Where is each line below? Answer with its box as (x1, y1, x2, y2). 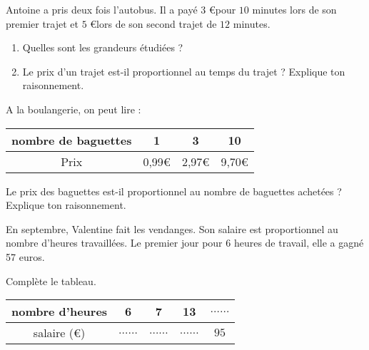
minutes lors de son (252, 2, 337, 16)
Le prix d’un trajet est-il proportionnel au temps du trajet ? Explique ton (22, 63, 345, 78)
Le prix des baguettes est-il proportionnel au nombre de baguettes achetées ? (6, 183, 342, 198)
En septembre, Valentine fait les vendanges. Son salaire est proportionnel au (6, 221, 338, 236)
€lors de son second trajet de (90, 16, 217, 31)
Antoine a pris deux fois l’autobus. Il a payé (6, 2, 198, 16)
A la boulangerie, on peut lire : (6, 101, 141, 116)
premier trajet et (6, 16, 79, 31)
